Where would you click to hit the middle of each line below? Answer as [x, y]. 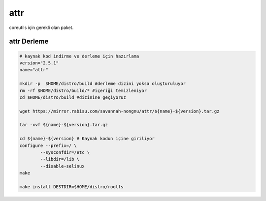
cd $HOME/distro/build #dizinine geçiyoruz [73, 97]
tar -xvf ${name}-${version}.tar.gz [64, 125]
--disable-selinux [62, 166]
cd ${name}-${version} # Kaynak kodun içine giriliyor [87, 139]
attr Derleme [29, 42]
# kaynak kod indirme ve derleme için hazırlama [79, 56]
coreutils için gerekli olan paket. [41, 28]
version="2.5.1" [39, 63]
